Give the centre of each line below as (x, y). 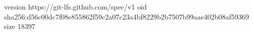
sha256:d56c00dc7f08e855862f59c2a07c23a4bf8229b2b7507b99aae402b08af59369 (127, 16)
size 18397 (20, 26)
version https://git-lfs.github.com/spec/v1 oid (76, 6)
